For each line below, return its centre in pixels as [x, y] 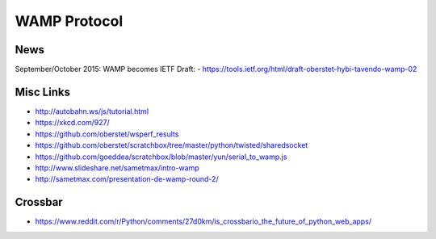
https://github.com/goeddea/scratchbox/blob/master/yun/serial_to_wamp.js [161, 157]
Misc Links [42, 92]
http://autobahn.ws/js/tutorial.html [92, 111]
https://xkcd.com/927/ [73, 123]
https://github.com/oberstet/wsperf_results [107, 134]
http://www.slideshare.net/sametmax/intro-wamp [117, 168]
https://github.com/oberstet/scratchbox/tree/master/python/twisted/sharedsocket [172, 145]
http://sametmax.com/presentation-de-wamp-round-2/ [127, 179]
